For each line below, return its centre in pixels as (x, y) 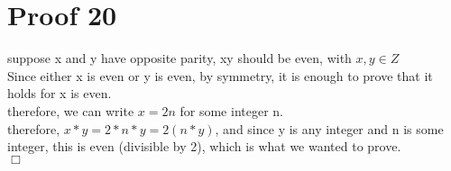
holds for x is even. (60, 93)
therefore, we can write (71, 110)
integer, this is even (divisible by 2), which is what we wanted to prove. (204, 146)
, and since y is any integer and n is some (329, 128)
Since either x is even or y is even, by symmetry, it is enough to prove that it (220, 75)
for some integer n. (231, 110)
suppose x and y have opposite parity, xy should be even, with (179, 58)
